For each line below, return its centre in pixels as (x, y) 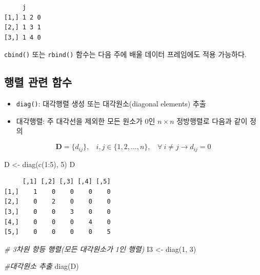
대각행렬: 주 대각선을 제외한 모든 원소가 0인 (86, 121)
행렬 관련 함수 (38, 82)
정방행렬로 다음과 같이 (212, 121)
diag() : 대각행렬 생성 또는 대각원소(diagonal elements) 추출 (111, 104)
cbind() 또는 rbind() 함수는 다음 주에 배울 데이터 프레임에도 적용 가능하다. (125, 54)
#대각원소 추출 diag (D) (42, 266)
